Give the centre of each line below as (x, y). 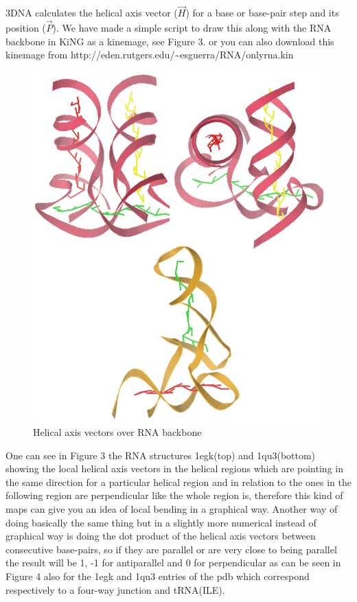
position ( (26, 28)
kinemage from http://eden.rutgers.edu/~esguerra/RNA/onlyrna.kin (150, 55)
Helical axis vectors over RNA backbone (117, 432)
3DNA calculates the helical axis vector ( (92, 13)
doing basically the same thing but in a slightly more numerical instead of (161, 522)
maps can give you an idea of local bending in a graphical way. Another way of (172, 509)
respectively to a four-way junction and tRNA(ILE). (115, 589)
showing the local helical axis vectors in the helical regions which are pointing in (174, 468)
